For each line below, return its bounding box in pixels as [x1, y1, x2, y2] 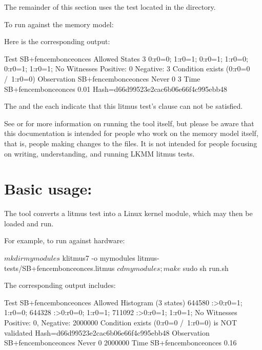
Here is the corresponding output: [4, 36, 110, 47]
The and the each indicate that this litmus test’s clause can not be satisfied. [4, 101, 243, 111]
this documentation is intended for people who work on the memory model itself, [4, 128, 258, 139]
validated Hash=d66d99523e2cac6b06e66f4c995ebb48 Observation [4, 327, 210, 338]
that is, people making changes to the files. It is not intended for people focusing [4, 138, 257, 148]
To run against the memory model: [4, 18, 114, 29]
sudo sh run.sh [183, 262, 229, 273]
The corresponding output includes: [4, 280, 116, 290]
